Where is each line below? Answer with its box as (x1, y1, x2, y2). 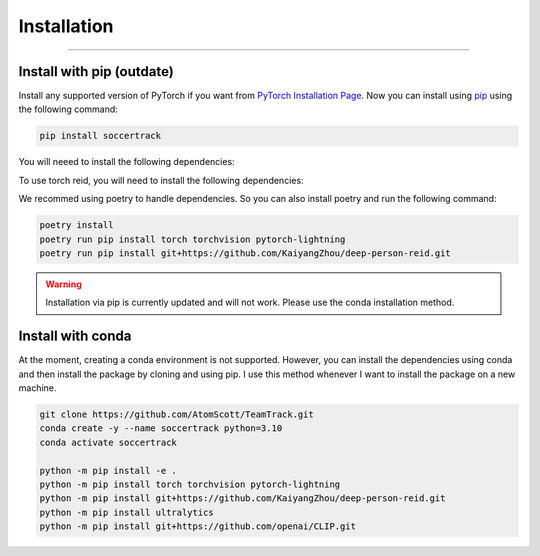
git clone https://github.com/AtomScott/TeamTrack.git (39, 409, 314, 420)
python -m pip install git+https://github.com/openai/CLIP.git (39, 521, 357, 532)
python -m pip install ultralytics (39, 506, 214, 518)
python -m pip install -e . (39, 465, 177, 476)
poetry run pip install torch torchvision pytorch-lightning (39, 233, 346, 245)
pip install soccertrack (39, 130, 162, 142)
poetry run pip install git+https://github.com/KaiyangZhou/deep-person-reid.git (39, 247, 452, 259)
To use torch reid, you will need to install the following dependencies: (18, 174, 304, 186)
